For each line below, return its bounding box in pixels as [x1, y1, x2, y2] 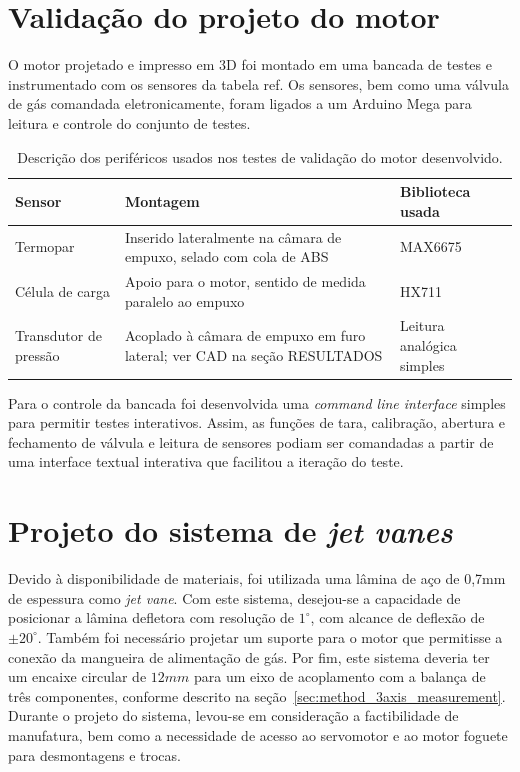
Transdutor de [15, 325, 102, 346]
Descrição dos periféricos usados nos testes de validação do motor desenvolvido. [17, 146, 503, 167]
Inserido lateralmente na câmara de [124, 226, 342, 247]
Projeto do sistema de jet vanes [8, 510, 453, 552]
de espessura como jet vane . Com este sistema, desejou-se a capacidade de [8, 587, 461, 608]
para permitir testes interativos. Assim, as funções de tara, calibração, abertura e [8, 412, 506, 433]
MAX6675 [399, 236, 462, 257]
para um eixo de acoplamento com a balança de [194, 666, 486, 687]
